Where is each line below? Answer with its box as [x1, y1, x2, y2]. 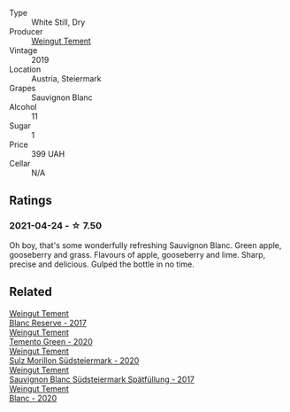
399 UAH [31, 149, 65, 159]
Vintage [9, 45, 38, 56]
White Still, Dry [31, 17, 86, 27]
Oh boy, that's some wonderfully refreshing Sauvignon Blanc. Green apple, [9, 239, 282, 251]
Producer [9, 27, 43, 36]
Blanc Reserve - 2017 [9, 317, 87, 328]
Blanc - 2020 [9, 393, 57, 403]
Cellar [9, 159, 31, 168]
